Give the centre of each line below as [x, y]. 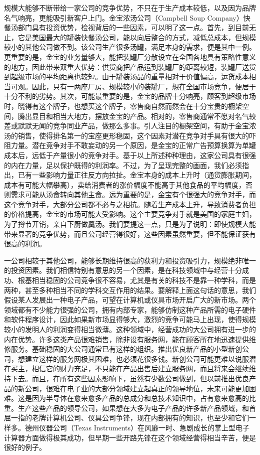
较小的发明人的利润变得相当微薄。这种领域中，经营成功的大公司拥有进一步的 [130, 329]
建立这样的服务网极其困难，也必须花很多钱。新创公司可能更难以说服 [137, 358]
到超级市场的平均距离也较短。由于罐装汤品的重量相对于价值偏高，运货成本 [126, 77]
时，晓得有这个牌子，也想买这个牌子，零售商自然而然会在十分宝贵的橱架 [123, 106]
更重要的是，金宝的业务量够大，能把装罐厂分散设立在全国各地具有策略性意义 [130, 56]
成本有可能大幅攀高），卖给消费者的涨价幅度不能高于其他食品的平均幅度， [125, 184]
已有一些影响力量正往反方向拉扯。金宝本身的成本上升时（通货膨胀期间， [137, 175]
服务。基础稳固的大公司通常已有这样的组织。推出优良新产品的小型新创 [126, 349]
